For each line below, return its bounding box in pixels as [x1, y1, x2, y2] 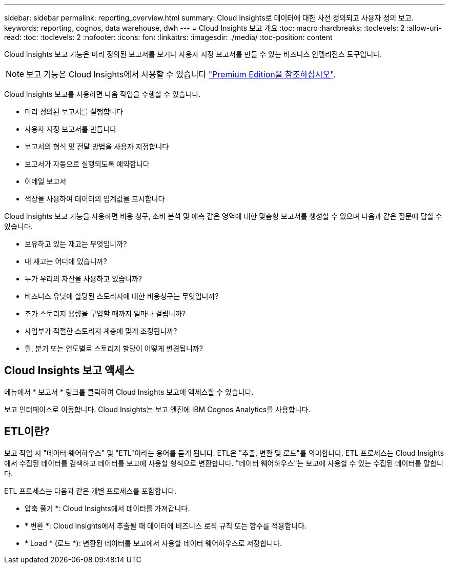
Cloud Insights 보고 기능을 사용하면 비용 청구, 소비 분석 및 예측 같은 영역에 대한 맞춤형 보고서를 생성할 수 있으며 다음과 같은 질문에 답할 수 [4, 212, 442, 220]
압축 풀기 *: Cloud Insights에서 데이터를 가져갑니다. [25, 503, 190, 513]
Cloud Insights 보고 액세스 [4, 364, 134, 377]
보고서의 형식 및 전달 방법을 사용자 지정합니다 [25, 142, 169, 151]
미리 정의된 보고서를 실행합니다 [25, 107, 124, 116]
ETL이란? [4, 425, 50, 438]
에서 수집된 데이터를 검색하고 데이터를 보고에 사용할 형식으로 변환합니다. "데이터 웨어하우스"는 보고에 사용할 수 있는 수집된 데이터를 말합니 [4, 458, 443, 468]
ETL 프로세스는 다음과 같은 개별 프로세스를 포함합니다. [4, 486, 177, 495]
